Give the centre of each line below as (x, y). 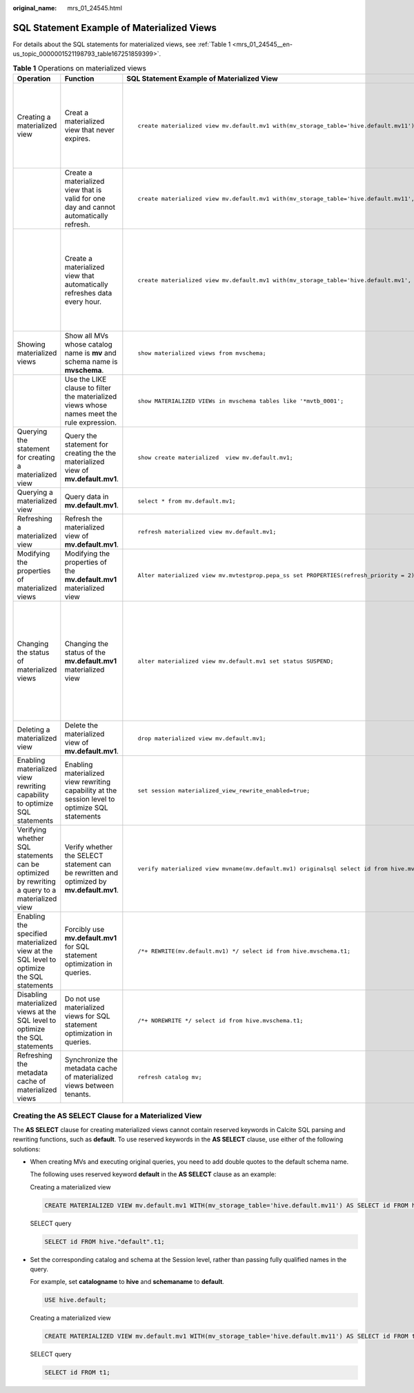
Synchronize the (91, 1060)
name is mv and (90, 353)
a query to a (37, 890)
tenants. (78, 1094)
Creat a (77, 113)
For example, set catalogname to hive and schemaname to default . (127, 1282)
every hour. (83, 302)
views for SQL (87, 1016)
